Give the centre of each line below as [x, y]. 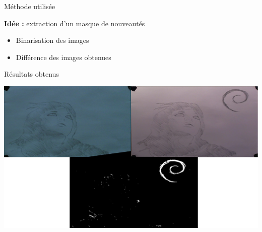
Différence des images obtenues [63, 57]
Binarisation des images [52, 40]
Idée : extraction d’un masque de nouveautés [75, 23]
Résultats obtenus [31, 74]
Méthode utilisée [30, 6]
